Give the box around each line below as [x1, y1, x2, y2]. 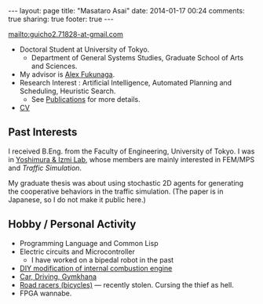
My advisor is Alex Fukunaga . [19, 70, 115, 79]
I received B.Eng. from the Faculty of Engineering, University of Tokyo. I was [8, 147, 255, 156]
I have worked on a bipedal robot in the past [31, 255, 174, 264]
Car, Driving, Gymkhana [19, 272, 97, 281]
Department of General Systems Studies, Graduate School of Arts [31, 53, 244, 62]
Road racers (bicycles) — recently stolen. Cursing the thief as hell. [19, 280, 234, 289]
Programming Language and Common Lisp [19, 238, 159, 248]
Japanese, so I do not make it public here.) [8, 194, 147, 204]
